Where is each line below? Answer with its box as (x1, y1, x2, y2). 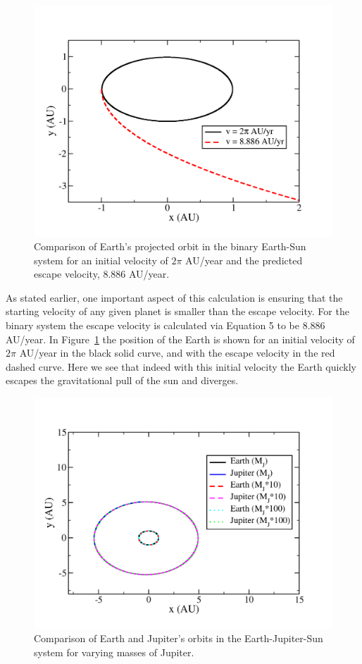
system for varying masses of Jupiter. (34, 644, 194, 659)
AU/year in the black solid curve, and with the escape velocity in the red (19, 345, 335, 360)
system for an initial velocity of (34, 252, 168, 267)
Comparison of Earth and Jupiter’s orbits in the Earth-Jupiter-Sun (34, 631, 323, 646)
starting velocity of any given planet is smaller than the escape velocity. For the (6, 304, 349, 319)
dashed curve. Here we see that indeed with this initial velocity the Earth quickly (6, 359, 356, 374)
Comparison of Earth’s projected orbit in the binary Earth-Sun (34, 239, 306, 254)
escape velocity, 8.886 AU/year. (34, 266, 170, 281)
